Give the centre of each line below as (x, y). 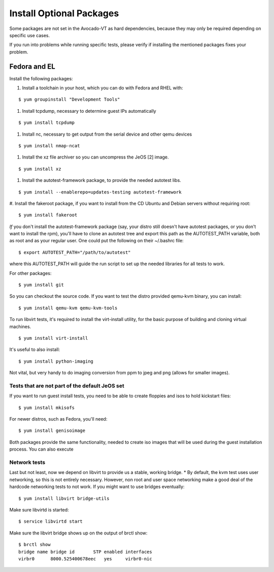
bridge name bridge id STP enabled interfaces (85, 552)
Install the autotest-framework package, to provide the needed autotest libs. (101, 180)
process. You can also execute (41, 449)
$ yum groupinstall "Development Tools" (69, 100)
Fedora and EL (32, 66)
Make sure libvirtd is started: (39, 510)
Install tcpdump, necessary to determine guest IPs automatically (89, 111)
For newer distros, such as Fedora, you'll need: (58, 419)
